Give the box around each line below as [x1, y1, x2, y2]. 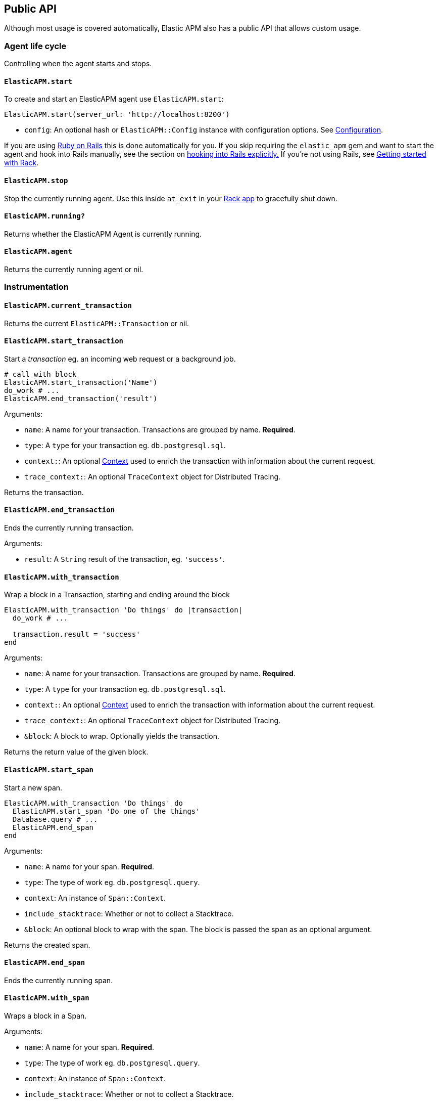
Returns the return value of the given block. [4, 747, 149, 757]
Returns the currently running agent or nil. [4, 265, 143, 274]
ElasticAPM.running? [4, 212, 85, 220]
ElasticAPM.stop [4, 177, 68, 185]
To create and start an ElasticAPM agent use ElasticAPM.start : [4, 95, 224, 104]
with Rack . [4, 158, 39, 167]
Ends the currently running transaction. [4, 523, 134, 533]
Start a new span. [4, 783, 63, 792]
